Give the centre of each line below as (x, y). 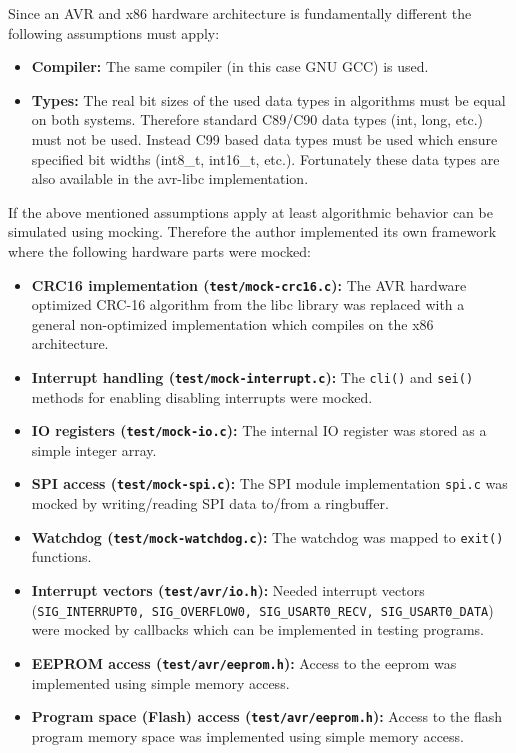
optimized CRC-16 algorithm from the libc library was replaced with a (248, 304)
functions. (61, 556)
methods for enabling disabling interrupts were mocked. (202, 396)
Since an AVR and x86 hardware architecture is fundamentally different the (240, 13)
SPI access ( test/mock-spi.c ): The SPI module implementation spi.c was (269, 483)
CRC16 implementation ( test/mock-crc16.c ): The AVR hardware (249, 284)
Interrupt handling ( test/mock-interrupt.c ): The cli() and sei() (252, 376)
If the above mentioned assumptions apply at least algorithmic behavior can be (250, 211)
